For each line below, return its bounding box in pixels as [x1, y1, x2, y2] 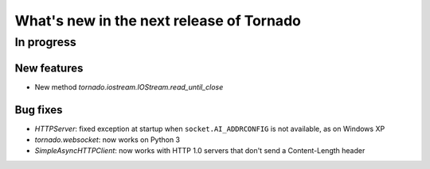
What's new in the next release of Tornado [14, 12, 302, 29]
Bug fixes [14, 103, 63, 117]
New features [14, 61, 84, 75]
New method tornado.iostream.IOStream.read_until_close [34, 82, 224, 91]
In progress [14, 35, 77, 49]
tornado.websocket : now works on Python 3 [34, 135, 181, 144]
